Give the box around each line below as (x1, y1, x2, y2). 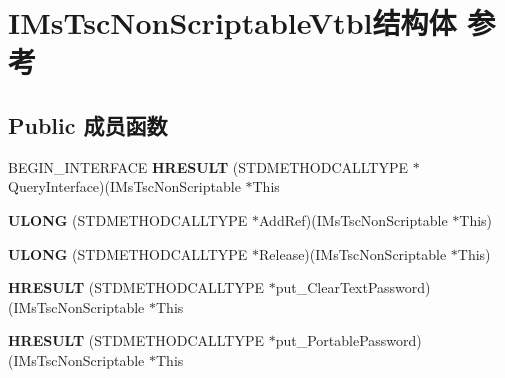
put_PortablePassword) (275, 330, 422, 351)
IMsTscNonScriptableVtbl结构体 (8, 2, 457, 43)
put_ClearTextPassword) (275, 277, 431, 298)
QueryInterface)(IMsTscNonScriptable (8, 176, 241, 197)
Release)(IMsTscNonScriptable (259, 243, 447, 264)
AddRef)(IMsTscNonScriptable (259, 209, 448, 230)
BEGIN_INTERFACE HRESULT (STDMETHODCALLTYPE (8, 156, 409, 177)
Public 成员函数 (8, 109, 168, 140)
